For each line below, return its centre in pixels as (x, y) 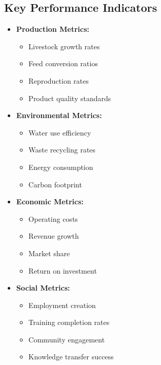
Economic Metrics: (50, 201)
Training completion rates (69, 322)
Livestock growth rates (64, 46)
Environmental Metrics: (59, 115)
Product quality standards (70, 98)
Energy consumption (61, 167)
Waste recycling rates (62, 150)
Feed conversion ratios (63, 63)
